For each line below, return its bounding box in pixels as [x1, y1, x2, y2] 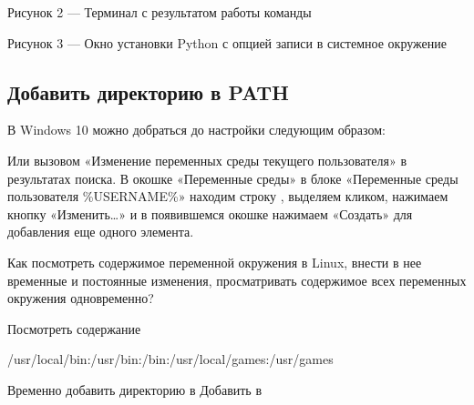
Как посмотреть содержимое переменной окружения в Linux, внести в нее [7, 252, 422, 271]
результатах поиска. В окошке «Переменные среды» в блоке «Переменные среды [7, 168, 459, 187]
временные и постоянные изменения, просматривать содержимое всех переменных [7, 270, 467, 289]
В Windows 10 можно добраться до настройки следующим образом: [7, 120, 386, 139]
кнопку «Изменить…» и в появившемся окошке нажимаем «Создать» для [7, 204, 413, 223]
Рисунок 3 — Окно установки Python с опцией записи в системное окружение [7, 33, 447, 52]
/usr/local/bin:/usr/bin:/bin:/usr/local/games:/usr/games [7, 349, 334, 369]
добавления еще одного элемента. [7, 222, 194, 241]
